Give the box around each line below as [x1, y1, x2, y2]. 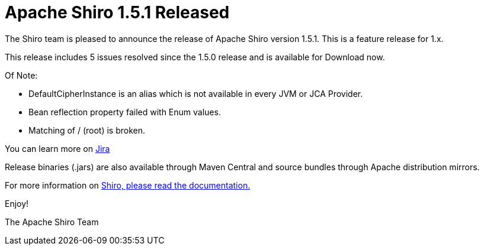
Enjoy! [5, 198, 29, 209]
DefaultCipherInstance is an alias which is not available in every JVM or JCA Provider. [28, 88, 363, 99]
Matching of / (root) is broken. [28, 125, 146, 135]
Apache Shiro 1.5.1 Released [5, 2, 230, 22]
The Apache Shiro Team [5, 216, 99, 227]
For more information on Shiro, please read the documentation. [5, 180, 251, 190]
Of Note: [5, 70, 38, 80]
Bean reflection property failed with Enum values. [28, 106, 221, 117]
